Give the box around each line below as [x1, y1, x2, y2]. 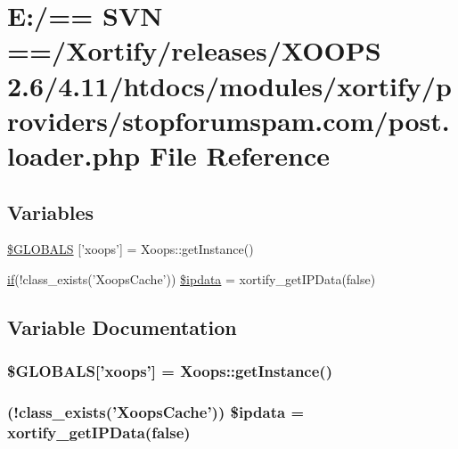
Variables [7, 198, 94, 225]
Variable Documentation [7, 313, 237, 340]
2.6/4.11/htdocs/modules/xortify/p [7, 67, 452, 103]
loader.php [7, 136, 141, 173]
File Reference [149, 136, 331, 173]
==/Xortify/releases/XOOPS [7, 32, 381, 69]
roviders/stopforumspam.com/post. [7, 102, 450, 138]
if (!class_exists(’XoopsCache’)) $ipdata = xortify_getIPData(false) [7, 269, 376, 288]
